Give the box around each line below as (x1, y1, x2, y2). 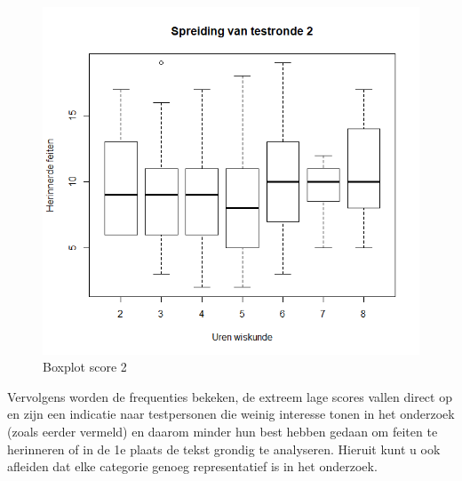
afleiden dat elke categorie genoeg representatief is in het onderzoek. (7, 457, 378, 476)
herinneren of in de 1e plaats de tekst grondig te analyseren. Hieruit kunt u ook (7, 439, 441, 458)
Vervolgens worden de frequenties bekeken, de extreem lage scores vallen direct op (7, 387, 452, 405)
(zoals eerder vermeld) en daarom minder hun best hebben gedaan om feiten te (7, 421, 438, 440)
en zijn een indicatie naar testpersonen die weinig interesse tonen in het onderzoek (7, 405, 455, 423)
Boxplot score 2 (43, 357, 127, 376)
